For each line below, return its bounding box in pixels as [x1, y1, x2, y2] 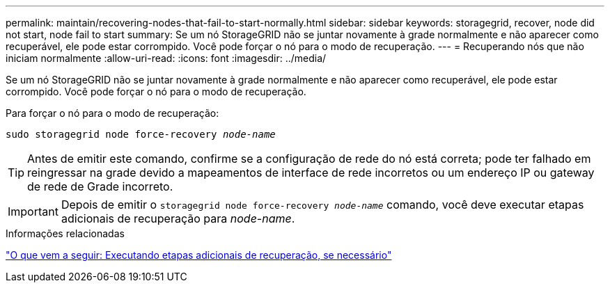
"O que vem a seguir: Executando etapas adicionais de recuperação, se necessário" [6, 249, 392, 261]
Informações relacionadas [6, 227, 125, 239]
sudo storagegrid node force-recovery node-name [6, 129, 276, 140]
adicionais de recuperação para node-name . [61, 211, 295, 225]
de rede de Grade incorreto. [27, 179, 173, 193]
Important [8, 205, 58, 218]
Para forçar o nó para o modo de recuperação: [6, 107, 219, 119]
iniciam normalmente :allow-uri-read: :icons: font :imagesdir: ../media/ [6, 52, 327, 64]
